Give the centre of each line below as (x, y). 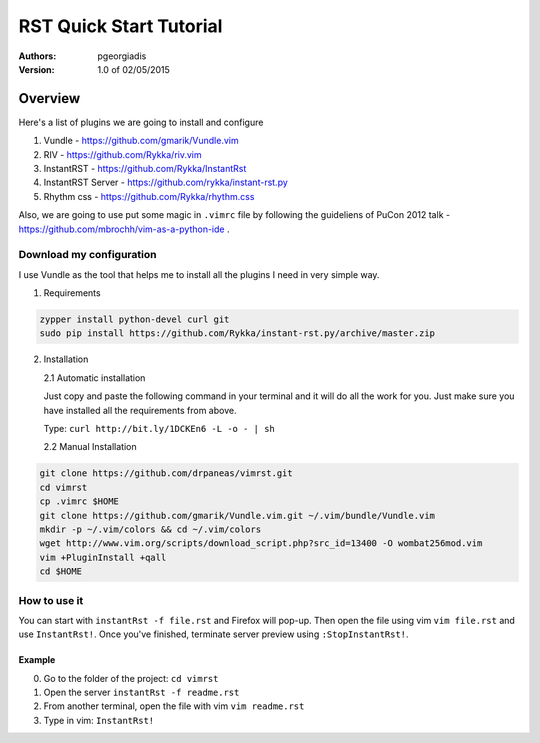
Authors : (37, 56)
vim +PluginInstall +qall (103, 557)
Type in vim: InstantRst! (99, 720)
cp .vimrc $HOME (79, 501)
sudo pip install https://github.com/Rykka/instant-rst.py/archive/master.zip (237, 333)
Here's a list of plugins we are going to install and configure (141, 122)
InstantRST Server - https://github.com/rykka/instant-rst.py (166, 182)
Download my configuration (87, 255)
